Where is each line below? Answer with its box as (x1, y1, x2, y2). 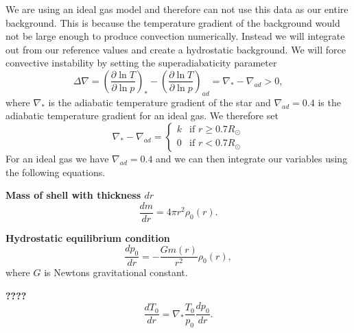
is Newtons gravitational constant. (44, 265, 188, 280)
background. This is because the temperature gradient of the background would (5, 15, 340, 29)
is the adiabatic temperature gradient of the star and (48, 95, 271, 109)
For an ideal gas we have (5, 151, 109, 165)
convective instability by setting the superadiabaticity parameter (5, 56, 277, 70)
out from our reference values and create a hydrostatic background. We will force (5, 42, 346, 56)
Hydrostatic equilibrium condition (5, 230, 170, 245)
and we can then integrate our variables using (156, 151, 348, 165)
